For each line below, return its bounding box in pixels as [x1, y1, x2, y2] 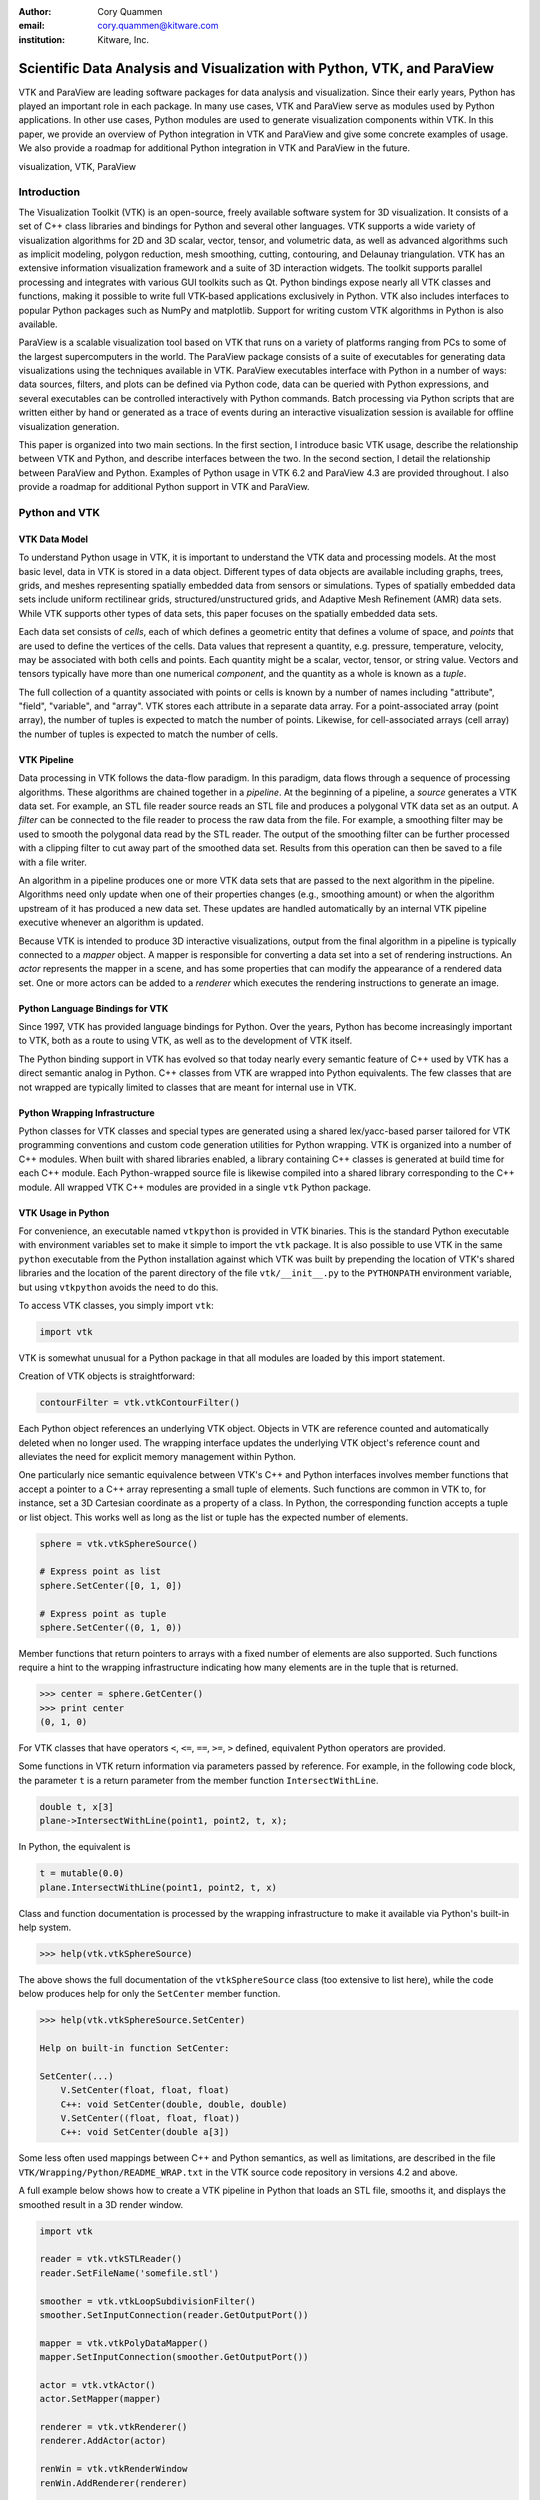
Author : [18, 6, 52, 17]
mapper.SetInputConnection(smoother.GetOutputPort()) [39, 2351, 309, 2363]
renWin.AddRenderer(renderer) [39, 2477, 188, 2489]
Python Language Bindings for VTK [18, 1002, 169, 1014]
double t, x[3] [39, 1801, 114, 1812]
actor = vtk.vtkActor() [39, 2379, 157, 2390]
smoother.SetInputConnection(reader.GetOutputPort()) [39, 2309, 309, 2320]
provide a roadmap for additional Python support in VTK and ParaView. [18, 481, 310, 493]
